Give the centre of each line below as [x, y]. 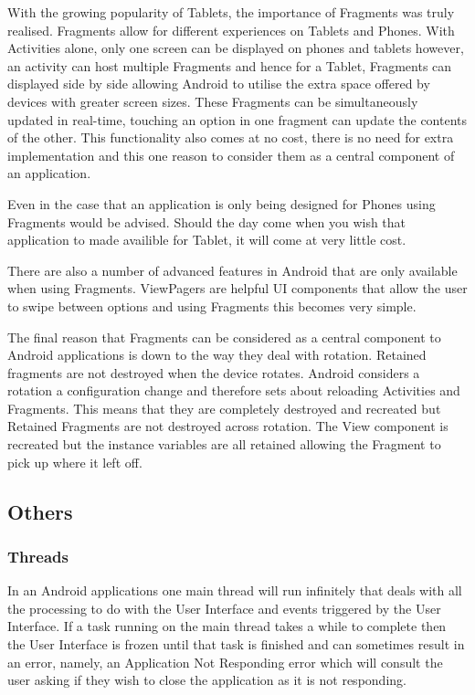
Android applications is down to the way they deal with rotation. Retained [217, 355]
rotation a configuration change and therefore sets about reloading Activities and [234, 390]
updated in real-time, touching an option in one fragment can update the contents [237, 119]
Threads [38, 556]
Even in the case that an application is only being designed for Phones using [222, 203]
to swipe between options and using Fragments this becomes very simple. [212, 305]
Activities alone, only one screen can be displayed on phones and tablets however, [236, 48]
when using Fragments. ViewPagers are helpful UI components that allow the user [237, 288]
